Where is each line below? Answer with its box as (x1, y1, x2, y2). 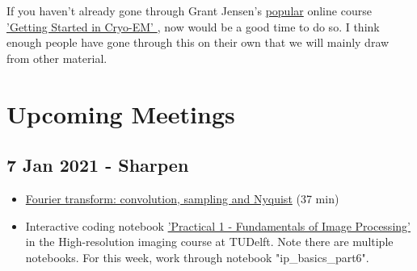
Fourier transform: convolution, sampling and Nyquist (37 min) (25, 190, 339, 206)
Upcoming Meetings (6, 97, 235, 130)
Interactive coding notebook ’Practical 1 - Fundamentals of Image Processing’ (25, 217, 411, 234)
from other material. (6, 49, 107, 66)
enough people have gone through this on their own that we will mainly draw (6, 34, 390, 51)
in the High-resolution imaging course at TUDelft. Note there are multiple (25, 233, 394, 250)
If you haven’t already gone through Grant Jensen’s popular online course (6, 2, 372, 19)
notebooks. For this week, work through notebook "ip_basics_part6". (25, 248, 369, 265)
